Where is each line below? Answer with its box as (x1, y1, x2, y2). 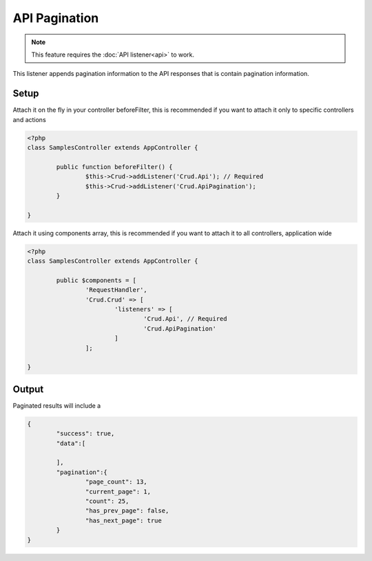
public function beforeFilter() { (56, 163, 173, 170)
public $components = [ (56, 276, 137, 284)
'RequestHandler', (85, 286, 147, 294)
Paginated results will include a (12, 401, 101, 410)
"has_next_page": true (85, 516, 162, 524)
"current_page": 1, (85, 487, 152, 495)
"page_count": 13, (85, 478, 147, 486)
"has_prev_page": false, (85, 507, 169, 515)
